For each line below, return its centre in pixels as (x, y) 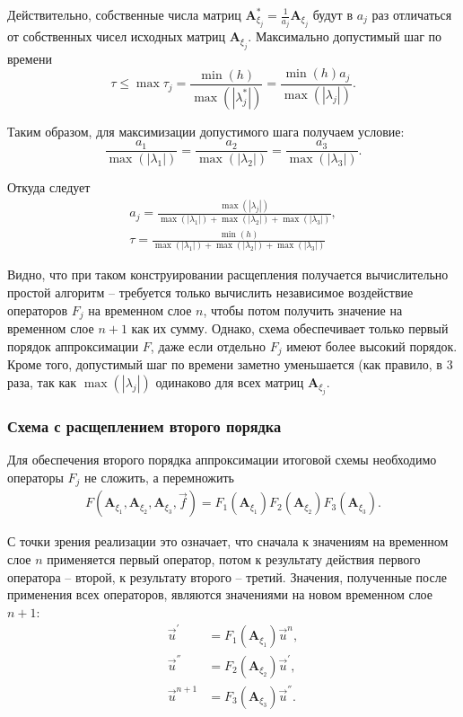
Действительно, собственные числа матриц (124, 14)
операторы (35, 477)
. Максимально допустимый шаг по (345, 36)
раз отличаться (412, 14)
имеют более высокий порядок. (372, 345)
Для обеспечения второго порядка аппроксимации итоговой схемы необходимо (222, 460)
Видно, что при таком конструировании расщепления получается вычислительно (228, 274)
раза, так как (42, 381)
